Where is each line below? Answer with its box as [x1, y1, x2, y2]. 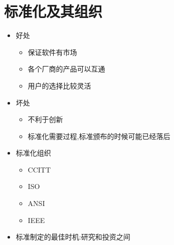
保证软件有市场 [28, 46, 77, 57]
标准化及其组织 [4, 1, 103, 21]
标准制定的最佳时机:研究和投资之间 [16, 231, 130, 242]
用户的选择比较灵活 [28, 80, 91, 90]
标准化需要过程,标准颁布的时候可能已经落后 [28, 130, 170, 141]
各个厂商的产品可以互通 [28, 63, 105, 74]
